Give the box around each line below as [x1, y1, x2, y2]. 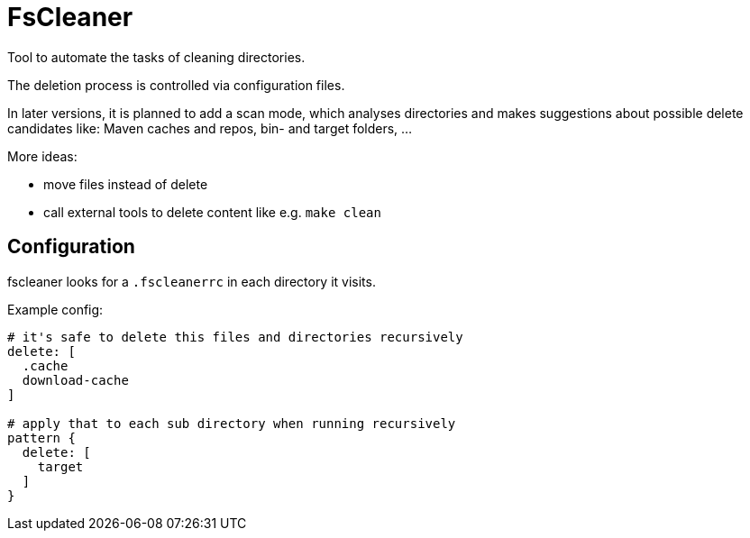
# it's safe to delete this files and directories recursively [7, 329, 463, 344]
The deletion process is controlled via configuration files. [7, 77, 345, 93]
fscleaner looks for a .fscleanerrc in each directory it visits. [7, 273, 376, 289]
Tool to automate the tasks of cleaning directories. [7, 49, 306, 65]
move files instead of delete [43, 176, 208, 192]
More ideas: [7, 148, 78, 164]
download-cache [22, 372, 129, 388]
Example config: [7, 301, 104, 317]
